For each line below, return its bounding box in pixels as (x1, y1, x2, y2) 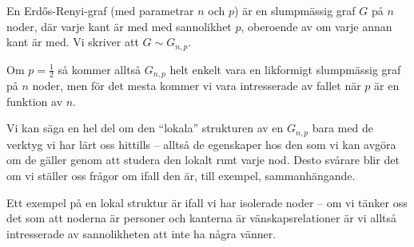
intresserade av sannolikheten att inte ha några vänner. (6, 225, 277, 241)
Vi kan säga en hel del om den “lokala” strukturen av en (6, 120, 284, 136)
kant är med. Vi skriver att (6, 33, 139, 50)
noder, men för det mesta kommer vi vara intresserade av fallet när (32, 77, 361, 94)
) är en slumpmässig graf (234, 2, 356, 18)
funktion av (6, 92, 63, 109)
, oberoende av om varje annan (241, 18, 392, 34)
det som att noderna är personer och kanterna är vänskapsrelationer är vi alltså (6, 210, 397, 226)
